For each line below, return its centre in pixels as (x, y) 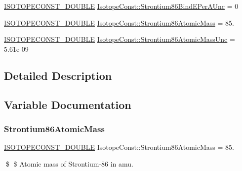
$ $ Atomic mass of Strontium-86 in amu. (69, 163)
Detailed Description (58, 75)
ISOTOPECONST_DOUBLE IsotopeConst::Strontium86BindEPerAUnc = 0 (121, 6)
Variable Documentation (68, 104)
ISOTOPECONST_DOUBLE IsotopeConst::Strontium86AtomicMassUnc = (120, 39)
